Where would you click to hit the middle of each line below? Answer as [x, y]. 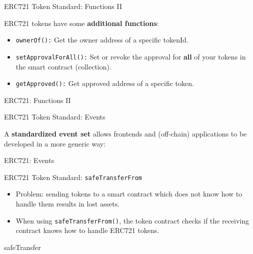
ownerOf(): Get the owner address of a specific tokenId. [102, 40]
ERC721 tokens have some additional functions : [81, 23]
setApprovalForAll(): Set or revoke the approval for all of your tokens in [131, 56]
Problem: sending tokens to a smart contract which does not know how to [129, 194]
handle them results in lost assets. [68, 203]
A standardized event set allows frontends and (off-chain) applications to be [125, 133]
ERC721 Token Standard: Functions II [63, 6]
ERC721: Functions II [37, 100]
